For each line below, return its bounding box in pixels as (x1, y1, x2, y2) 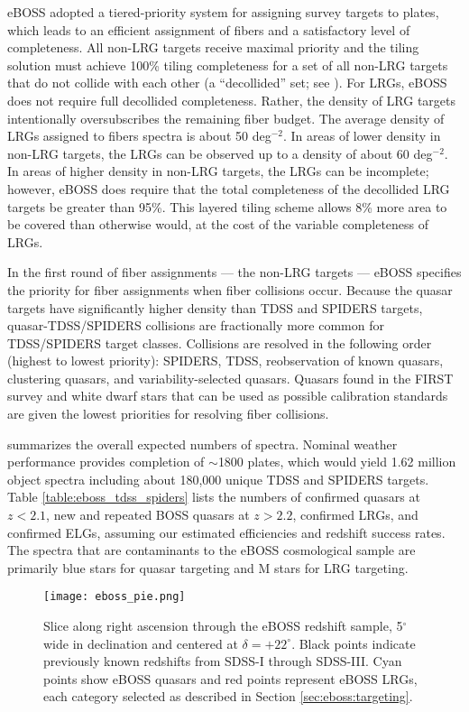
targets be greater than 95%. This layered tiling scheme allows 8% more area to (7, 197, 447, 216)
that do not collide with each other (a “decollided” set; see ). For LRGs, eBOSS (7, 73, 447, 92)
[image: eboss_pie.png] (43, 590, 186, 604)
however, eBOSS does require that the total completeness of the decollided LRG (7, 179, 450, 198)
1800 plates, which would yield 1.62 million (217, 452, 456, 471)
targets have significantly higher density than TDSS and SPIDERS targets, (7, 298, 423, 317)
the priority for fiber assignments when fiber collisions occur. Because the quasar (7, 280, 453, 299)
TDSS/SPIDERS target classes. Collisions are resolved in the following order (7, 333, 432, 352)
